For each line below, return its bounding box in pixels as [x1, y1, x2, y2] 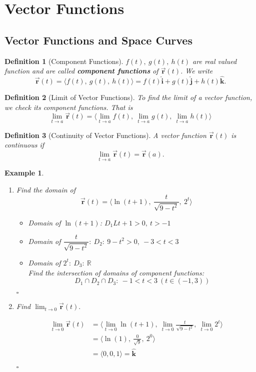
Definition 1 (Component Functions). [4, 55, 123, 66]
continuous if [4, 139, 44, 150]
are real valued [192, 55, 237, 66]
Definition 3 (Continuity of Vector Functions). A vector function [4, 129, 206, 140]
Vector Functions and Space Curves [4, 32, 192, 47]
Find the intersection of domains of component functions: [28, 267, 204, 277]
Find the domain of [16, 184, 76, 194]
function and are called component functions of [4, 65, 158, 76]
